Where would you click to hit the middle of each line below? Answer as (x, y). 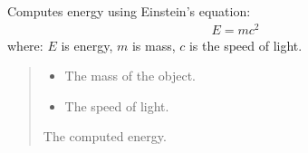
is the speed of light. (245, 45)
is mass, (154, 45)
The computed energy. (105, 136)
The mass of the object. (130, 76)
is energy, (87, 45)
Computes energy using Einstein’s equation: (129, 11)
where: (25, 45)
